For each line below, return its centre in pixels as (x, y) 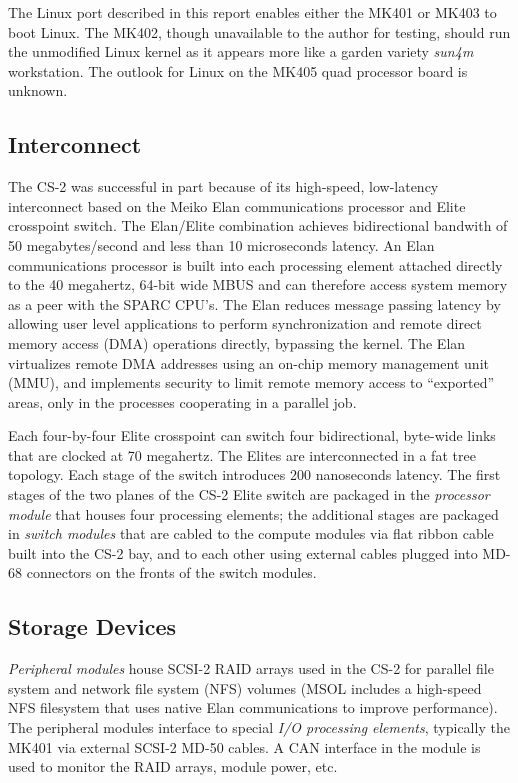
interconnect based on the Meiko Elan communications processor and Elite (237, 205)
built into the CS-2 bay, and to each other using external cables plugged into (243, 552)
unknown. (38, 90)
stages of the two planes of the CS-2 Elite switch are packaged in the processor (249, 494)
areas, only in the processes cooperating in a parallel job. (182, 401)
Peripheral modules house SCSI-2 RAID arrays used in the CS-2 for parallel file (251, 668)
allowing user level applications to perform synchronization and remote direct (245, 323)
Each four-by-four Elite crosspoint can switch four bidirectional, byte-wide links (252, 435)
